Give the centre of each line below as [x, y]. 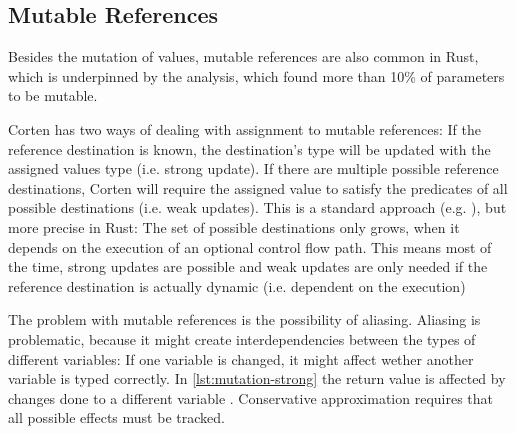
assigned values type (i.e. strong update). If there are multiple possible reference [253, 168]
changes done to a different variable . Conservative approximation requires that [251, 397]
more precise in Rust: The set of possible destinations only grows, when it [234, 226]
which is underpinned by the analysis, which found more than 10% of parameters [256, 75]
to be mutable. [53, 95]
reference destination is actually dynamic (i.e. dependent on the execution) [237, 285]
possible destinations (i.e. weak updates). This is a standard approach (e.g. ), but [257, 207]
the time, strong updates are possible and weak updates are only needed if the [248, 266]
